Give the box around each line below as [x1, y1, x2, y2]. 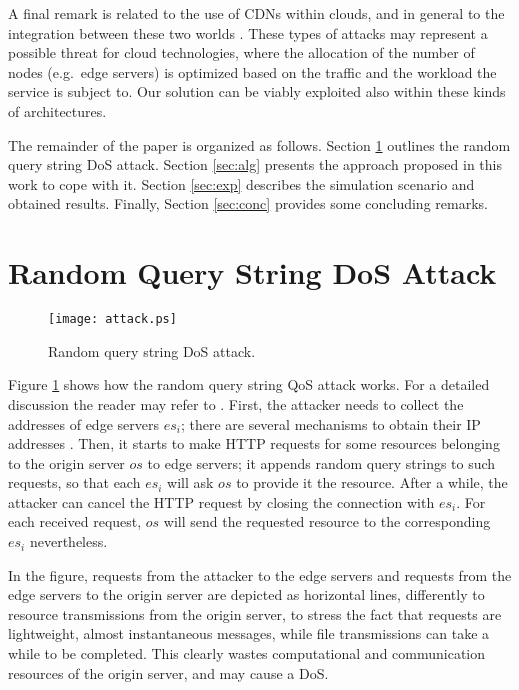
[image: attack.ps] [48, 312, 177, 327]
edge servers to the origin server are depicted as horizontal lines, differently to [8, 584, 485, 605]
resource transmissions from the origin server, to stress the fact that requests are [8, 603, 502, 624]
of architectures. [8, 100, 107, 121]
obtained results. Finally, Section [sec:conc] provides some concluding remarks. [8, 193, 488, 214]
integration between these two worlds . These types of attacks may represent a [8, 22, 488, 43]
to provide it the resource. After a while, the [236, 472, 508, 493]
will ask [167, 472, 214, 493]
